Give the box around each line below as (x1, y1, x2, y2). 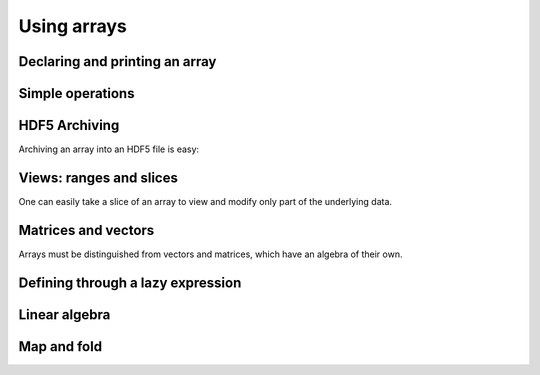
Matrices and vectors (18, 221, 155, 239)
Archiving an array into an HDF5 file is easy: (18, 143, 200, 155)
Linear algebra (18, 306, 111, 323)
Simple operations (18, 85, 135, 102)
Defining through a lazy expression (18, 274, 242, 291)
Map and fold (18, 338, 103, 355)
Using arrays (18, 15, 127, 37)
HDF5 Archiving (18, 117, 120, 134)
